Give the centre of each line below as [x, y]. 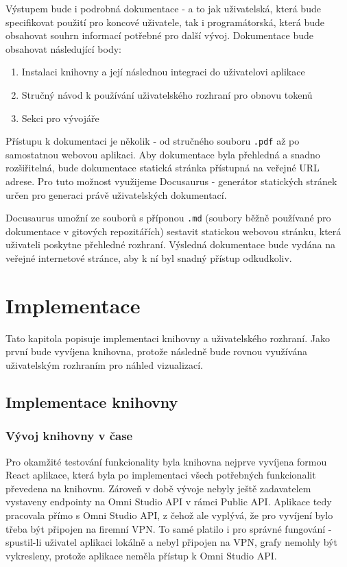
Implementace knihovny [92, 401]
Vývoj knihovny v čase [69, 436]
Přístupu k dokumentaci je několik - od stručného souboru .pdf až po [153, 141]
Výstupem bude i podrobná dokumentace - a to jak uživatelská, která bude [163, 8]
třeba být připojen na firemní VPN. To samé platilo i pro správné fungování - [169, 528]
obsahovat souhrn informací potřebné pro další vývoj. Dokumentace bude [160, 35]
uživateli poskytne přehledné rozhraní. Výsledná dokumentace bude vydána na [170, 244]
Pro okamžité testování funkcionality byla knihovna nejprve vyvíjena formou [166, 461]
